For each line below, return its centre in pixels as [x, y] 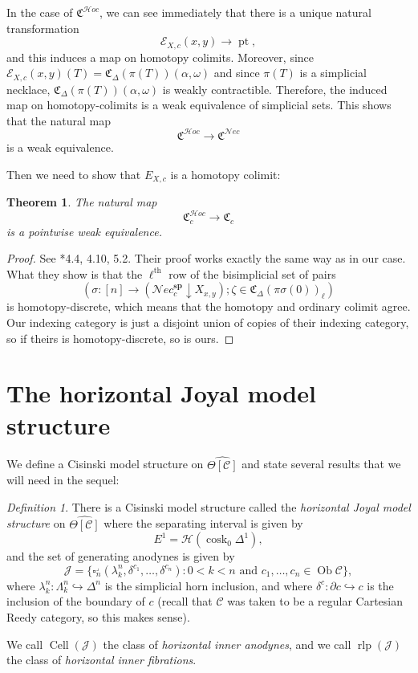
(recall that [185, 601]
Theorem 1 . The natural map [82, 202]
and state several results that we [321, 464]
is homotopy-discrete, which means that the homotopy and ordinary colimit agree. [209, 306]
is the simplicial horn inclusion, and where [209, 585]
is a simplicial [333, 73]
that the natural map [59, 120]
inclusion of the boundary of [76, 601]
